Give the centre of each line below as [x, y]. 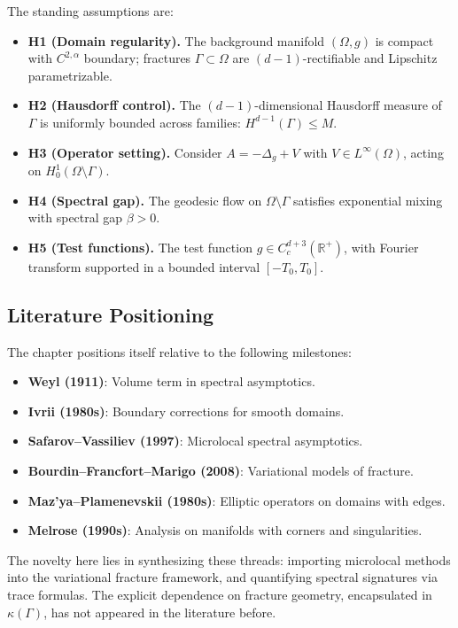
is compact [404, 40]
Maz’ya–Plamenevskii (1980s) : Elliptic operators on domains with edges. [237, 500]
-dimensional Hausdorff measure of [348, 105]
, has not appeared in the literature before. [160, 612]
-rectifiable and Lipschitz [370, 58]
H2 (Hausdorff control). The [114, 105]
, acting [423, 152]
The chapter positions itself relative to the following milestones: [179, 351]
